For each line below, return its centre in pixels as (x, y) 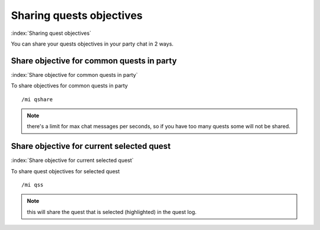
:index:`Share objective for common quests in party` (74, 74)
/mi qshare (37, 99)
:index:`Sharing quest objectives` (51, 33)
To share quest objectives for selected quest (65, 171)
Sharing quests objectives (77, 15)
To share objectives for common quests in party (69, 86)
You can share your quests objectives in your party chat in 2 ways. (92, 44)
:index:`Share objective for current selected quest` (72, 160)
